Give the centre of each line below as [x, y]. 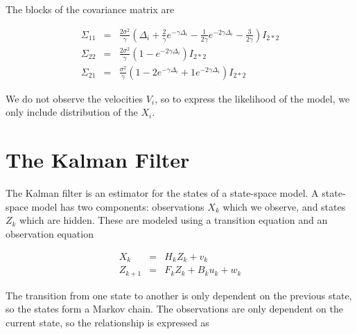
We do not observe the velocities [75, 98]
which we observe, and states [284, 206]
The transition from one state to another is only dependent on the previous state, [179, 295]
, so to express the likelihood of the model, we [252, 98]
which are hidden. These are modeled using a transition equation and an [174, 220]
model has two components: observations [118, 206]
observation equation [50, 233]
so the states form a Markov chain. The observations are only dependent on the [175, 309]
